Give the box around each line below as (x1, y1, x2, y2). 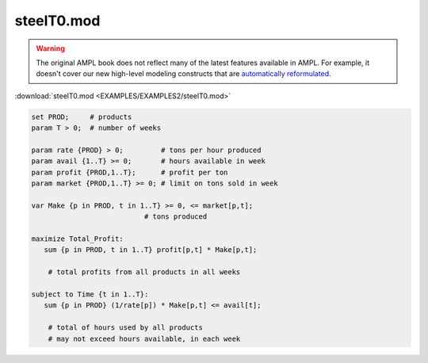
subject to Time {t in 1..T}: (31, 289, 149, 299)
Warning (36, 44, 65, 53)
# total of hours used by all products (48, 323, 204, 332)
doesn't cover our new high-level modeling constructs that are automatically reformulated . (36, 69, 332, 78)
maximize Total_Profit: (31, 235, 124, 243)
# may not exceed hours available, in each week (48, 334, 241, 343)
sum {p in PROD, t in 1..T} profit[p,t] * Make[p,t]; (44, 246, 258, 254)
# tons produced (143, 212, 208, 221)
